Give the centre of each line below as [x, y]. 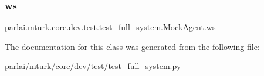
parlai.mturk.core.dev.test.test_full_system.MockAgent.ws [110, 27]
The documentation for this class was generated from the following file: [132, 46]
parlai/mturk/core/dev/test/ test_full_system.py [93, 66]
